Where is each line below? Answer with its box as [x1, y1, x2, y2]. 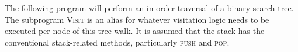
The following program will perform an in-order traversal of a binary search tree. [5, 2, 294, 13]
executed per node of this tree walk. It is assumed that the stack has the [5, 25, 265, 37]
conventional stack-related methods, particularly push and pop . [5, 36, 230, 48]
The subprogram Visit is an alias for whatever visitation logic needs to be [5, 13, 269, 25]
